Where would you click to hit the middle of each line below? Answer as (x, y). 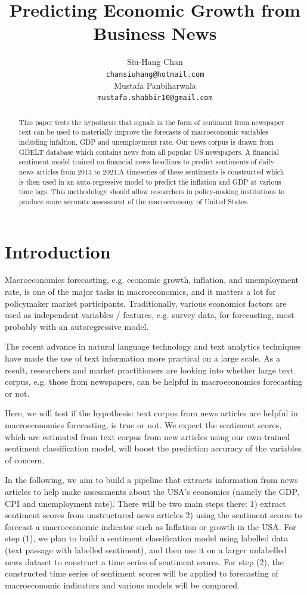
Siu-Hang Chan (155, 62)
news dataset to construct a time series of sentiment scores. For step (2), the (145, 561)
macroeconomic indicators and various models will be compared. (122, 585)
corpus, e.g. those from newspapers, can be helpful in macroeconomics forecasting (154, 381)
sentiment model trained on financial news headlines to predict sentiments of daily (146, 162)
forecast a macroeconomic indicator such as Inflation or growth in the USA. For (151, 526)
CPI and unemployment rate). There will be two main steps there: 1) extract (145, 503)
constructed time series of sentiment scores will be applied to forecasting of (142, 573)
